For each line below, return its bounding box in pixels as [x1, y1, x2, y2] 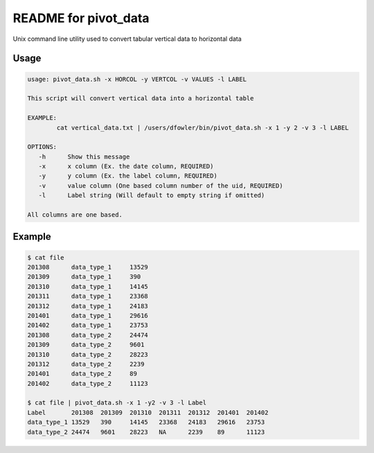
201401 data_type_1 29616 [27, 312, 148, 319]
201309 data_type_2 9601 [27, 341, 145, 349]
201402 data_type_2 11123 [27, 380, 148, 387]
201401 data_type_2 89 [27, 370, 138, 377]
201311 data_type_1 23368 [27, 292, 148, 301]
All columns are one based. [27, 211, 123, 219]
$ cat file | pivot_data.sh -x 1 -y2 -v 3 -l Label [27, 399, 207, 407]
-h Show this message [38, 152, 130, 161]
